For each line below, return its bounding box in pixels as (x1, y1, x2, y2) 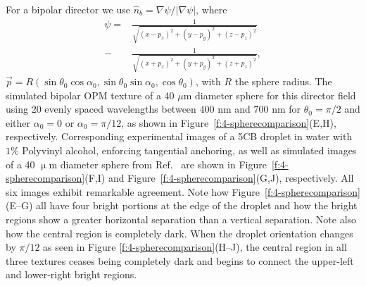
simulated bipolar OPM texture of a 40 (6, 87, 175, 102)
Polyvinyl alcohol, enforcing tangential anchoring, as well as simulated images (22, 143, 357, 158)
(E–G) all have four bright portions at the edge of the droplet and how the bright (6, 198, 358, 213)
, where (196, 2, 227, 16)
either (6, 115, 31, 130)
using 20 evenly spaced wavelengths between (6, 101, 196, 116)
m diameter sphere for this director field (183, 87, 356, 102)
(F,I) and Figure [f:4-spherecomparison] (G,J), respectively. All (84, 170, 354, 185)
